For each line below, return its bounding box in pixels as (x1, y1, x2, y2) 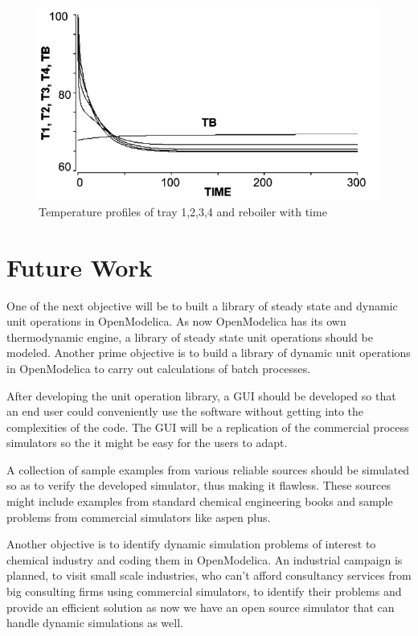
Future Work (6, 250, 153, 283)
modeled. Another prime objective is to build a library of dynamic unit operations (6, 344, 411, 361)
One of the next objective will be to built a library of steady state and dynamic (6, 297, 398, 314)
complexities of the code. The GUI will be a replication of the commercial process (6, 418, 409, 435)
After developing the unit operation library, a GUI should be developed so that (6, 387, 396, 404)
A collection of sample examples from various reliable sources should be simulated (6, 461, 410, 478)
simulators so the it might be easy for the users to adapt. (6, 434, 288, 451)
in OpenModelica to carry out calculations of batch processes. (6, 359, 311, 376)
